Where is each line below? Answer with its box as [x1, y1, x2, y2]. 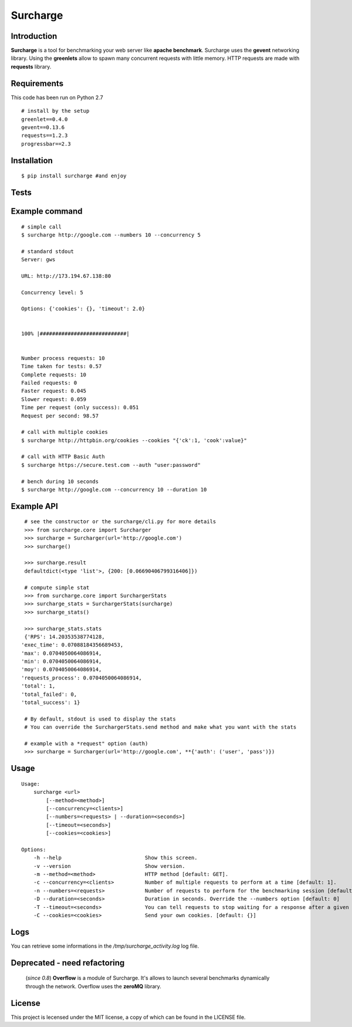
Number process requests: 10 [21, 355, 105, 361]
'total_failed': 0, [21, 691, 77, 698]
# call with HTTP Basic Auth [21, 453, 105, 460]
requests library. [11, 63, 52, 70]
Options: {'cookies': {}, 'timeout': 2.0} [21, 305, 145, 312]
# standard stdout [21, 248, 75, 255]
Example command [11, 206, 83, 216]
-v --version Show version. [33, 863, 185, 869]
